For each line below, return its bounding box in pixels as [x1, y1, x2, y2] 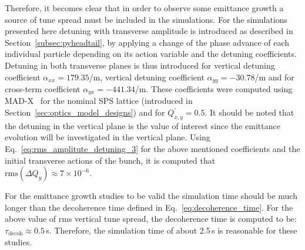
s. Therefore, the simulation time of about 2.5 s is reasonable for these [46, 224, 297, 237]
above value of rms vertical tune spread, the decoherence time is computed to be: [5, 212, 297, 225]
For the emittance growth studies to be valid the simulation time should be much [5, 190, 297, 202]
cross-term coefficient [5, 83, 81, 95]
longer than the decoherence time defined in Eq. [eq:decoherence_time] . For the [5, 201, 293, 213]
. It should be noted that [205, 106, 294, 119]
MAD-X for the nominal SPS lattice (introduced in [5, 94, 193, 107]
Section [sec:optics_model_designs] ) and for [5, 106, 165, 119]
